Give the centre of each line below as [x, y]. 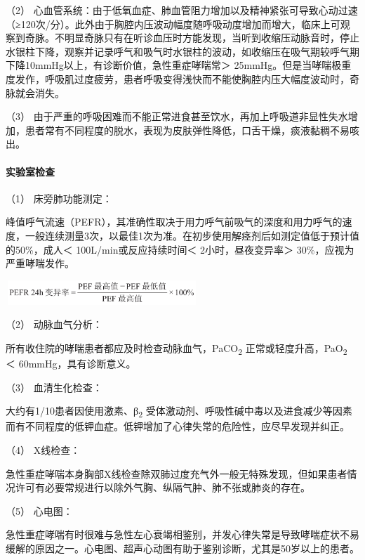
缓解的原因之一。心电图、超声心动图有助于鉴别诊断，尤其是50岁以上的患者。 [182, 548]
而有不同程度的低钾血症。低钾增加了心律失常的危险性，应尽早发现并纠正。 [178, 426]
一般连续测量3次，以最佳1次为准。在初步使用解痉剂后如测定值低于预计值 [192, 235]
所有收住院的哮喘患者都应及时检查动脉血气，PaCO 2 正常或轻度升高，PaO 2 [177, 349]
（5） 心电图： [39, 510]
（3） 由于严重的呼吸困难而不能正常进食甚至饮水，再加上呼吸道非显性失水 [177, 116]
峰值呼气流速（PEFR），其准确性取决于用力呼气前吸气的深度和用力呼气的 [174, 222]
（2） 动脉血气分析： [54, 324]
